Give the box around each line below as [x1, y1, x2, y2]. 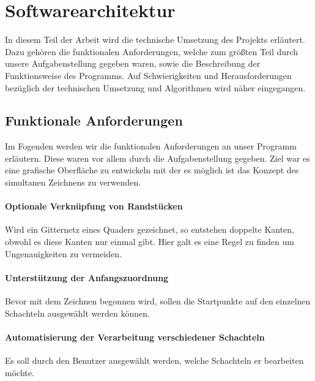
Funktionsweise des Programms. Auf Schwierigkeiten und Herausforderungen [5, 69, 292, 81]
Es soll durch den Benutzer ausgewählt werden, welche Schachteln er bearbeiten [5, 354, 304, 367]
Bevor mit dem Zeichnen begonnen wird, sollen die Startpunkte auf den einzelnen [5, 295, 311, 307]
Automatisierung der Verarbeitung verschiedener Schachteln [5, 330, 265, 343]
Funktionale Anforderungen [5, 111, 183, 130]
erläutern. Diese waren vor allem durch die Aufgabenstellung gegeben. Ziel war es [5, 151, 310, 164]
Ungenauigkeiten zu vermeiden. [5, 247, 122, 260]
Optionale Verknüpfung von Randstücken [5, 200, 183, 213]
